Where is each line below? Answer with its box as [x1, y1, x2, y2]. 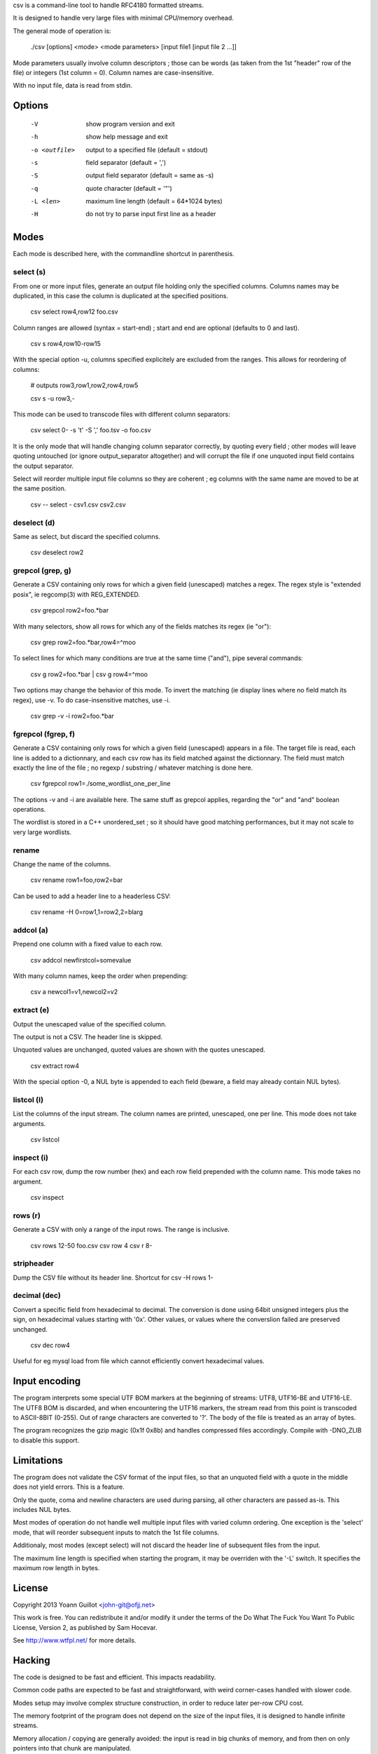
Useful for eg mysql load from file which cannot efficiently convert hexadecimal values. [13, 1357, 265, 1365]
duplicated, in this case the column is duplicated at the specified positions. [13, 291, 229, 300]
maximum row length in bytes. [13, 1563, 100, 1572]
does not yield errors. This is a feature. [13, 1482, 125, 1491]
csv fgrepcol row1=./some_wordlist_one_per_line [30, 779, 171, 788]
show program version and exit [85, 119, 175, 128]
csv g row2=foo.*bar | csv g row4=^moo [30, 670, 148, 678]
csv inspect [30, 1193, 64, 1202]
